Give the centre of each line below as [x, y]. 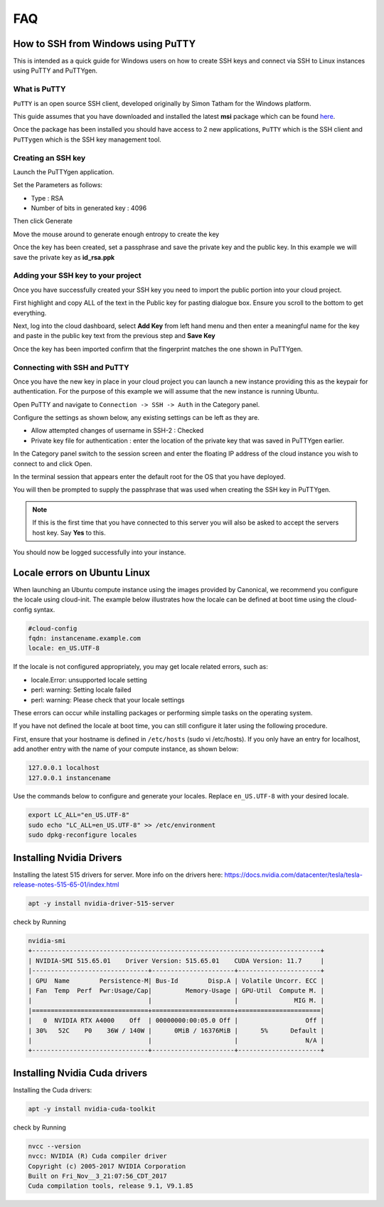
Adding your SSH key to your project [77, 275]
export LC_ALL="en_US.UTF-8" [79, 815]
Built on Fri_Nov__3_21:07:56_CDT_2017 [97, 1176]
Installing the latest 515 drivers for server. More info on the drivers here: [118, 875]
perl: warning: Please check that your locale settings [108, 700]
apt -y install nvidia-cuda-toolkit [92, 1109]
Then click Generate [43, 221]
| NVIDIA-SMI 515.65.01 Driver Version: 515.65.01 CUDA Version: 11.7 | [176, 960]
